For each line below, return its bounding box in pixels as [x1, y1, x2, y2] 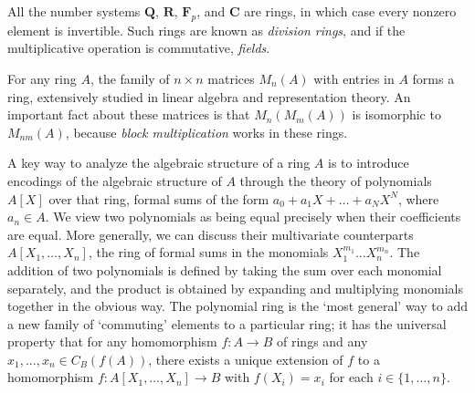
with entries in [313, 68, 395, 88]
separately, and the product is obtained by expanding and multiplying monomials [7, 278, 463, 297]
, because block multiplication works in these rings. [65, 122, 348, 141]
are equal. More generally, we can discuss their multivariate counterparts [7, 224, 414, 243]
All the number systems [7, 2, 141, 20]
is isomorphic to [352, 105, 441, 124]
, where [397, 189, 439, 208]
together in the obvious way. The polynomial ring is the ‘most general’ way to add [7, 296, 468, 315]
